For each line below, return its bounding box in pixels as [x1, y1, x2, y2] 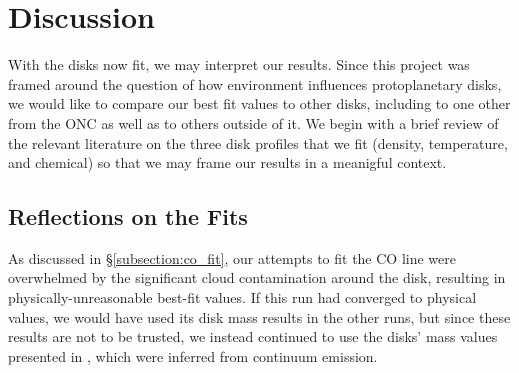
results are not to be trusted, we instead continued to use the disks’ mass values [8, 326, 498, 347]
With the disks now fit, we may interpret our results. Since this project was [8, 54, 470, 75]
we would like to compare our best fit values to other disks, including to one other [8, 93, 511, 114]
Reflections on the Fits [8, 201, 248, 232]
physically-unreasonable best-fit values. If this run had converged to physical [8, 287, 477, 308]
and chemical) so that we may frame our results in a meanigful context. [8, 152, 447, 173]
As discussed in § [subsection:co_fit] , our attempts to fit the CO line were [8, 247, 456, 268]
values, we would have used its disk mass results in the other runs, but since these [8, 306, 511, 327]
